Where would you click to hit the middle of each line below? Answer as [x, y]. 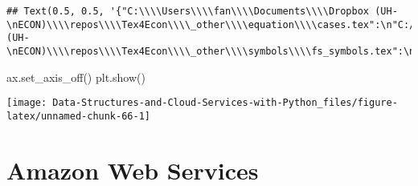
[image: [27, 103]
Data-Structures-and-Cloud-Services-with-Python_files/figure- [225, 103]
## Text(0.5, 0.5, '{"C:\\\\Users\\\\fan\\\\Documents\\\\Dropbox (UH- [202, 11]
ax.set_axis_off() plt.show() [76, 77]
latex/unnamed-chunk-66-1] [78, 116]
